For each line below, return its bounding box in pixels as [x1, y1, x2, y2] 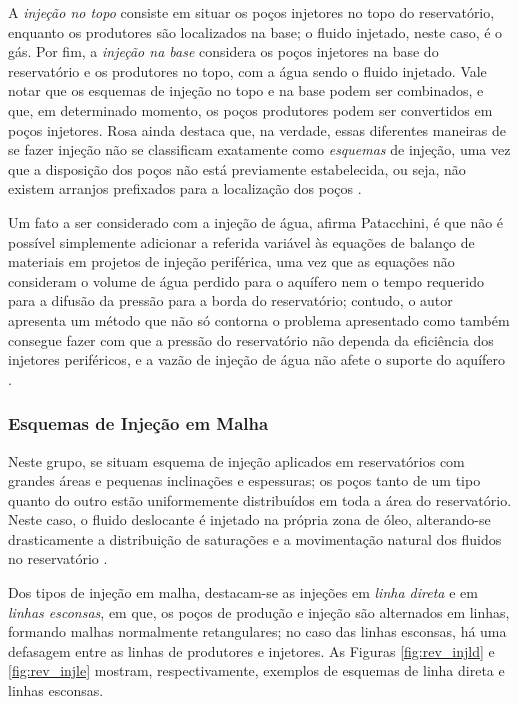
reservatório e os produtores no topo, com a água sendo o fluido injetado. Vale [8, 60, 487, 81]
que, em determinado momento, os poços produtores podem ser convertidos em [8, 99, 493, 120]
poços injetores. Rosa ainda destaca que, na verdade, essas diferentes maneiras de [8, 119, 506, 140]
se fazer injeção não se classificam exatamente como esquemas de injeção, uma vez [8, 139, 511, 160]
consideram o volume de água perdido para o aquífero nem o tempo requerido [8, 270, 484, 291]
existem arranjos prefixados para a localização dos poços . [8, 178, 362, 199]
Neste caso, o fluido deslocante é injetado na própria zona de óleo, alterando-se [8, 509, 491, 530]
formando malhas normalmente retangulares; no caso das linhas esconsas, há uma [8, 621, 507, 642]
